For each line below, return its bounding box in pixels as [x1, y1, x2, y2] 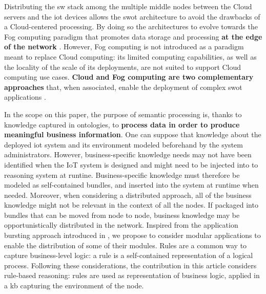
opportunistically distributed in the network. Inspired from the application [4, 219, 238, 230]
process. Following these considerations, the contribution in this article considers [4, 260, 257, 270]
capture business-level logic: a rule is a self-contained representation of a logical [4, 250, 253, 261]
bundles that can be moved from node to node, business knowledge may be [4, 209, 240, 220]
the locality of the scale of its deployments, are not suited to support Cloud [4, 61, 241, 72]
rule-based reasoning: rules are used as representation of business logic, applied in [4, 270, 260, 281]
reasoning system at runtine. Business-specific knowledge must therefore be [4, 169, 240, 180]
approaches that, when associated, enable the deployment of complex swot [4, 81, 242, 92]
